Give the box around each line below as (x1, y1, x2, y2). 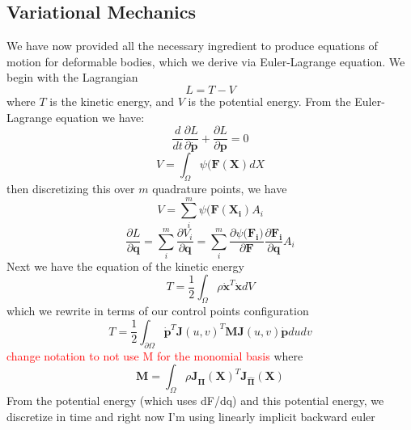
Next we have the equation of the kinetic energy (6, 257, 245, 274)
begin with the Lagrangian (6, 69, 138, 86)
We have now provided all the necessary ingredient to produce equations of (6, 37, 378, 54)
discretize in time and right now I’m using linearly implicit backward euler (6, 407, 375, 424)
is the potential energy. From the (188, 92, 351, 109)
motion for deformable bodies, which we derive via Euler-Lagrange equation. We (6, 53, 405, 70)
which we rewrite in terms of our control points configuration (6, 302, 309, 319)
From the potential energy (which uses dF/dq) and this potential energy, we (6, 392, 384, 409)
